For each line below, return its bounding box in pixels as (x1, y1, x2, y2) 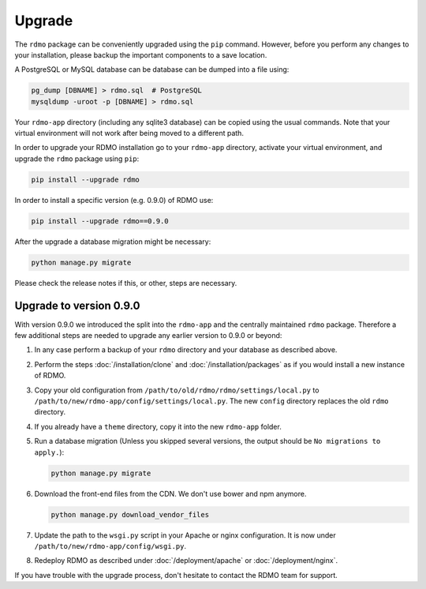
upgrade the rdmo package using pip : (14, 154, 140, 163)
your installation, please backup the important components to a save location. (14, 50, 267, 59)
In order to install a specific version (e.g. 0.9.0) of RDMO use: (14, 195, 214, 204)
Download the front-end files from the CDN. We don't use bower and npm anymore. (34, 489, 307, 498)
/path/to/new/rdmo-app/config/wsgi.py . (34, 541, 187, 550)
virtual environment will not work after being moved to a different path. (14, 129, 245, 138)
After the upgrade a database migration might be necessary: (14, 237, 211, 246)
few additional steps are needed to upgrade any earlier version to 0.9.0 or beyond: (14, 331, 282, 340)
